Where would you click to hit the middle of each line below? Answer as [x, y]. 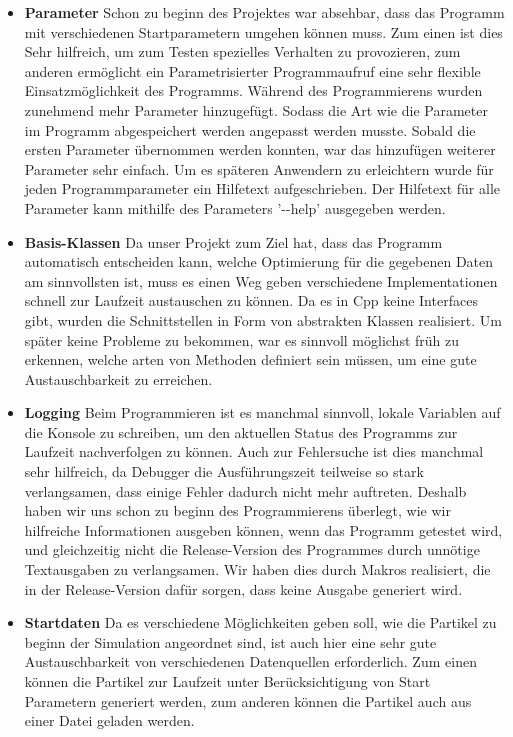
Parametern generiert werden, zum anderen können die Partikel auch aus [248, 700]
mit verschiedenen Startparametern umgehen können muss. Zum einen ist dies [263, 31]
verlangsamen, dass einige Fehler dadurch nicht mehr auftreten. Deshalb [245, 490]
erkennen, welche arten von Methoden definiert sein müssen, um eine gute [250, 359]
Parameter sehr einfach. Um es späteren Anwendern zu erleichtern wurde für [259, 168]
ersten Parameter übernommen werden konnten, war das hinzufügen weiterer [260, 149]
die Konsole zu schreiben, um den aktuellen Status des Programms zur [241, 431]
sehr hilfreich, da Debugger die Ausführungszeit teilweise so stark [224, 471]
